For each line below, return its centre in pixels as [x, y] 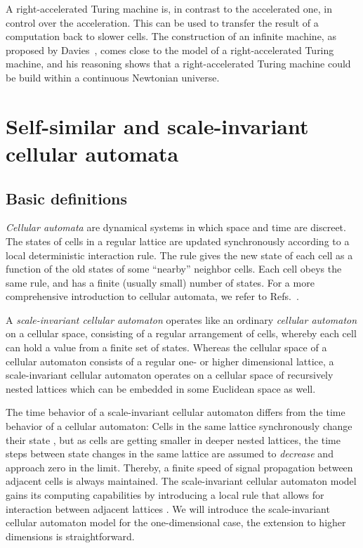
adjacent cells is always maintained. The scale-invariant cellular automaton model [181, 481]
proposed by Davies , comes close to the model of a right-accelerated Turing [170, 50]
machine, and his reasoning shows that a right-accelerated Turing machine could [178, 64]
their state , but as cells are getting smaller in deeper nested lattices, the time [173, 439]
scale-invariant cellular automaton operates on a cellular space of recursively [170, 375]
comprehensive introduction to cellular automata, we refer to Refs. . [152, 296]
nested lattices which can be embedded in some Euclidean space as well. [161, 388]
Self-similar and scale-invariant [157, 125]
